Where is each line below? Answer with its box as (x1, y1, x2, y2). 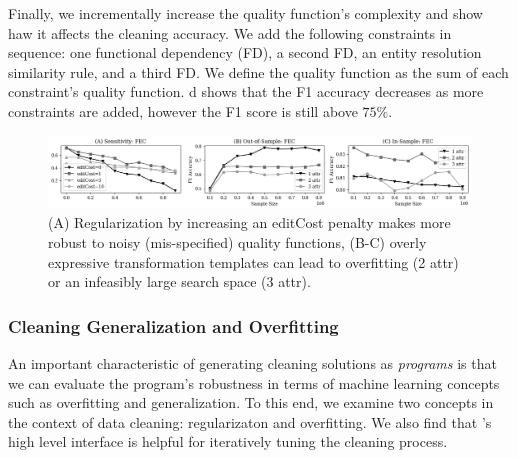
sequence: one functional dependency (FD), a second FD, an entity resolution (8, 42, 482, 63)
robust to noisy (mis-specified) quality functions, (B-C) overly (48, 232, 427, 253)
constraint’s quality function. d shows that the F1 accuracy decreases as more (8, 81, 484, 102)
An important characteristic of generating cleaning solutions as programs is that (8, 353, 497, 374)
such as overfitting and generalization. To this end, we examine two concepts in (8, 392, 494, 413)
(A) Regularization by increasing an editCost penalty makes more (48, 212, 451, 233)
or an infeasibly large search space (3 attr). (48, 271, 311, 292)
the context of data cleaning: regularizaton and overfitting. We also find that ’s (8, 411, 492, 432)
